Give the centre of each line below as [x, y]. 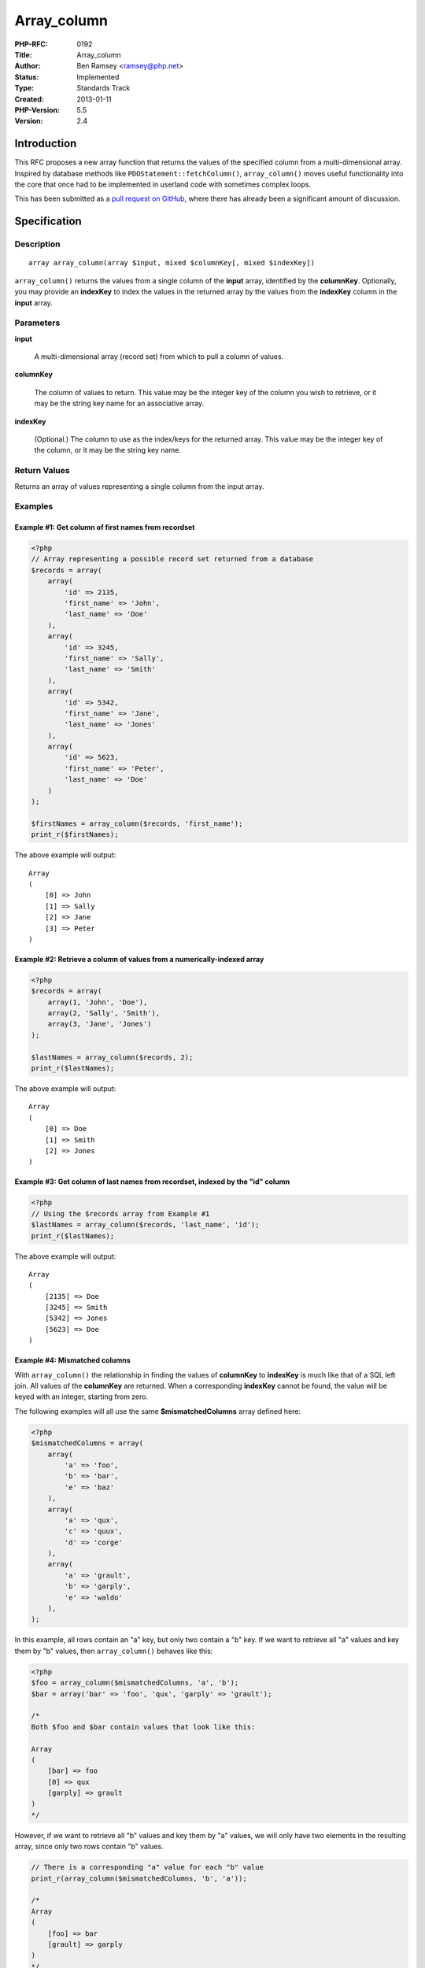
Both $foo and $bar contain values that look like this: [143, 1727]
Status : [27, 77]
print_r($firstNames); [75, 835]
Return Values [42, 471]
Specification [48, 222]
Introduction [46, 144]
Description [37, 244]
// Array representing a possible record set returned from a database [172, 559]
